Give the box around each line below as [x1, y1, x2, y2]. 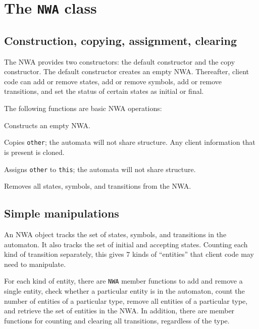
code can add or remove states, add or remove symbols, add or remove [4, 76, 222, 86]
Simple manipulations [4, 205, 119, 221]
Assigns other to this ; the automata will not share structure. [4, 163, 196, 174]
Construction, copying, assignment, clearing [4, 32, 237, 48]
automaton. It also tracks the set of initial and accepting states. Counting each [4, 239, 248, 249]
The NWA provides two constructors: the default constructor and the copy [4, 56, 235, 67]
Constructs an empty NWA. [4, 120, 90, 130]
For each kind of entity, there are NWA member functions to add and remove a [4, 276, 243, 286]
